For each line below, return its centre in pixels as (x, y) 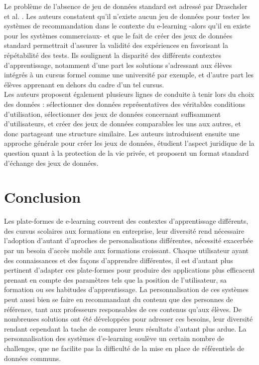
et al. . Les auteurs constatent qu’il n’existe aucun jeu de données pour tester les (127, 16)
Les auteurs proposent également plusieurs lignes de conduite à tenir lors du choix (129, 94)
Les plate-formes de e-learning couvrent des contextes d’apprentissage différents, (126, 221)
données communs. (33, 358)
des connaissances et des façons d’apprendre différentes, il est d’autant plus (119, 260)
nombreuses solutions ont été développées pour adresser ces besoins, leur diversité (129, 319)
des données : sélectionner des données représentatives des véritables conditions (125, 104)
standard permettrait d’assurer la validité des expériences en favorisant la (116, 45)
